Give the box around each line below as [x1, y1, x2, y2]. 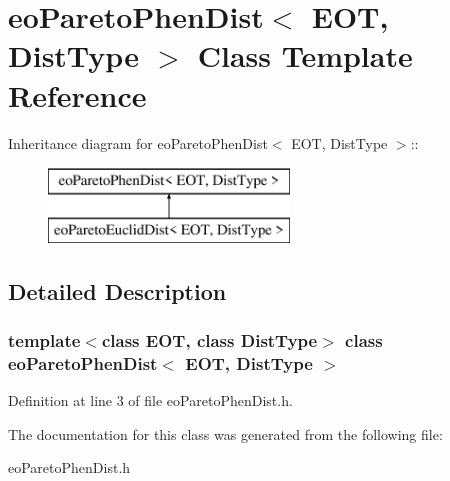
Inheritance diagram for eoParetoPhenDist [8, 132, 268, 153]
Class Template [197, 35, 413, 76]
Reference [8, 74, 147, 115]
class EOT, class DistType [101, 327, 318, 352]
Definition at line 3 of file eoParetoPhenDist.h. [8, 390, 293, 411]
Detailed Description [8, 275, 227, 306]
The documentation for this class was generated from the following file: [8, 423, 443, 444]
